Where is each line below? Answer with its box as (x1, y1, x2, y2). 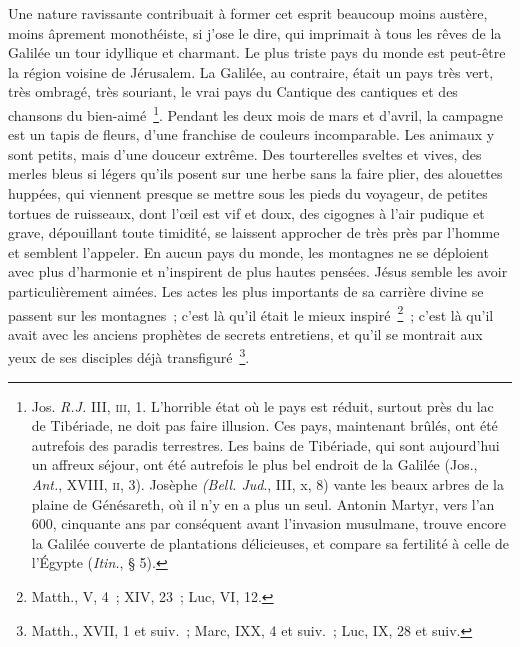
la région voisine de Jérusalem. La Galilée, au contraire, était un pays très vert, (8, 61, 494, 82)
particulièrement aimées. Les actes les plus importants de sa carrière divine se (8, 280, 484, 301)
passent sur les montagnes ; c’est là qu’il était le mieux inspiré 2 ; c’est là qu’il (8, 301, 494, 325)
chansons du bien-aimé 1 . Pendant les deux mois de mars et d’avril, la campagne (8, 101, 503, 125)
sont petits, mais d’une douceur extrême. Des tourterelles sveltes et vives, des (8, 143, 482, 164)
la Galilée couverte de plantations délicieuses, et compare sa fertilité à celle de (31, 532, 510, 553)
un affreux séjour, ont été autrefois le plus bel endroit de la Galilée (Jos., (31, 454, 478, 475)
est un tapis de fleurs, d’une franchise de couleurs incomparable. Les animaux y (8, 124, 495, 145)
